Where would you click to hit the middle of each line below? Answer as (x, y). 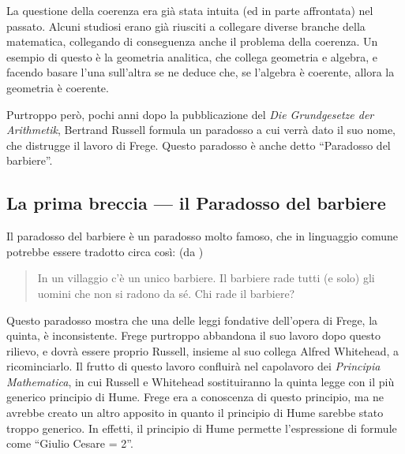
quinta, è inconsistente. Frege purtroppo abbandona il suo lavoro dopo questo (193, 335)
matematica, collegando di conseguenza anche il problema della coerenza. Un (192, 41)
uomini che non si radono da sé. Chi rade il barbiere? (166, 293)
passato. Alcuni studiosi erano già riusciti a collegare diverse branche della (186, 26)
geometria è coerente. (58, 87)
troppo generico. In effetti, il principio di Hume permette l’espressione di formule (202, 428)
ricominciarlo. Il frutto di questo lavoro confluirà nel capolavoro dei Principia (193, 366)
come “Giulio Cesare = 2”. (70, 443)
